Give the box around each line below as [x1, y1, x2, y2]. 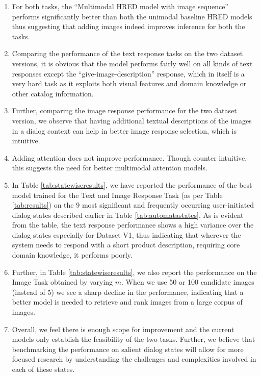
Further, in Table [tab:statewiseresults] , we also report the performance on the [12, 266, 257, 277]
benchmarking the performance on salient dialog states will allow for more [12, 343, 244, 354]
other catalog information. [12, 88, 94, 98]
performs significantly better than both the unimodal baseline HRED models [12, 11, 252, 21]
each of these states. [12, 364, 75, 374]
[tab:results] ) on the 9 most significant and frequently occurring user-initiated [12, 199, 254, 210]
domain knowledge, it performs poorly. [12, 249, 133, 260]
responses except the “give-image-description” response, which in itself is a [12, 68, 245, 79]
